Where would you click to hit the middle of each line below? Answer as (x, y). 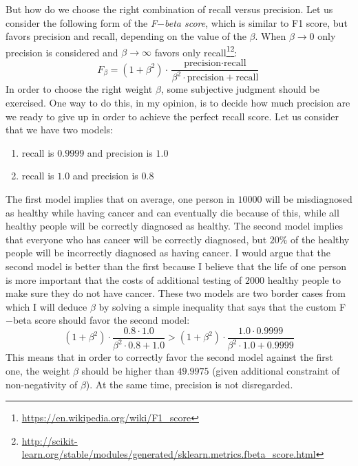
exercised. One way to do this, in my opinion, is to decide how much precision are (178, 103)
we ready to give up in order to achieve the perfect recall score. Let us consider (172, 116)
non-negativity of (42, 384)
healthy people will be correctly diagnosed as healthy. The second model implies (174, 226)
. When (271, 36)
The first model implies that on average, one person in (120, 199)
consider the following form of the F (82, 22)
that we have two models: (59, 130)
